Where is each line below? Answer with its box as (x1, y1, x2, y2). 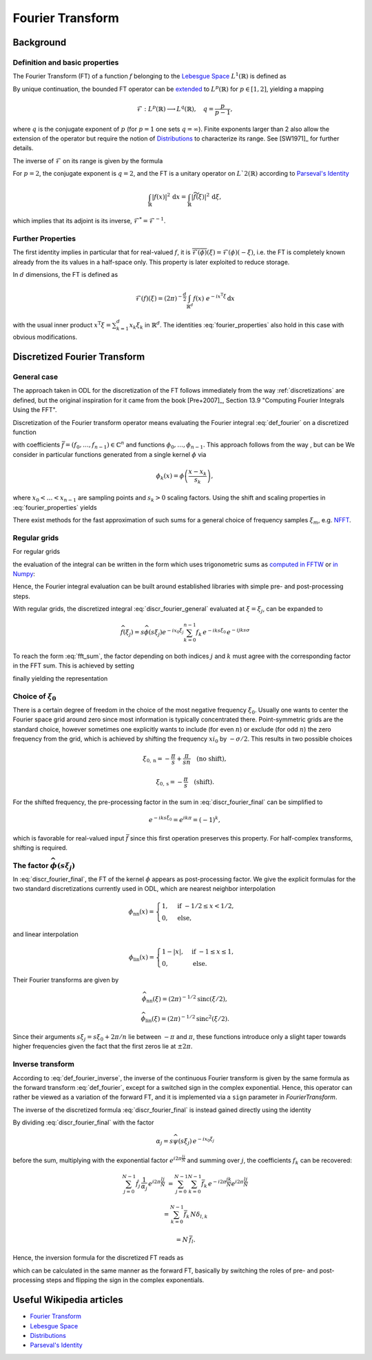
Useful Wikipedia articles (12, 1294, 123, 1306)
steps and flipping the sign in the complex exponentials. (45, 1276, 205, 1284)
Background (12, 37, 67, 48)
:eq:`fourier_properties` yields (12, 503, 97, 511)
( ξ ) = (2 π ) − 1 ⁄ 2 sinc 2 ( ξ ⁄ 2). (152, 1013, 230, 1022)
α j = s (156, 1137, 174, 1146)
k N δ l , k (186, 1210, 208, 1219)
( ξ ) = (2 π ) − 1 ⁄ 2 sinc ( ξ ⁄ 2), (152, 993, 227, 1002)
